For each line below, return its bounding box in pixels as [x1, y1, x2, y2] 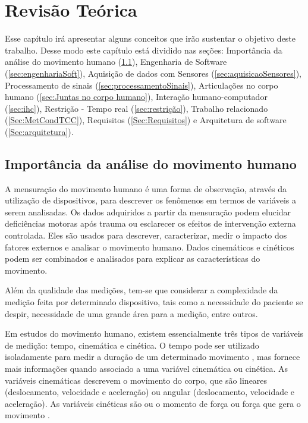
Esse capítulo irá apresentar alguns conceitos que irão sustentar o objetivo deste [5, 32, 296, 45]
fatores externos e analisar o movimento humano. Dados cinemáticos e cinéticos [5, 240, 294, 253]
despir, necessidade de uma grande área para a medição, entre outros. [5, 307, 258, 319]
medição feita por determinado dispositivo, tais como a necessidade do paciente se [5, 296, 303, 308]
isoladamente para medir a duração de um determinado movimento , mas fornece [5, 350, 300, 363]
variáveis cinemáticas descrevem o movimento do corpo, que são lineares [5, 374, 268, 386]
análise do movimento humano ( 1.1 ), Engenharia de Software [5, 55, 227, 68]
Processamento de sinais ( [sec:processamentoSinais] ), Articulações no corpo [5, 79, 278, 91]
